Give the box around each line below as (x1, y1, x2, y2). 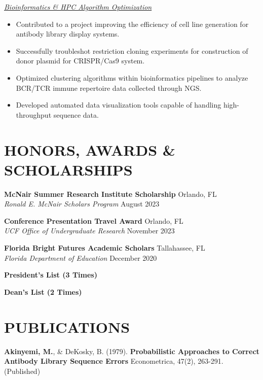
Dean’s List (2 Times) (4, 286, 82, 297)
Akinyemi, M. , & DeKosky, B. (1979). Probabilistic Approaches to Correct (4, 346, 259, 356)
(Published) (4, 365, 41, 376)
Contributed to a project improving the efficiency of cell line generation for (16, 18, 249, 29)
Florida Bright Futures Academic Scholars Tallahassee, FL (4, 243, 205, 253)
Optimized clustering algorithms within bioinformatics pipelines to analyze (16, 72, 248, 83)
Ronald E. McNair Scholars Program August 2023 (4, 198, 160, 209)
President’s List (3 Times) (4, 269, 97, 280)
